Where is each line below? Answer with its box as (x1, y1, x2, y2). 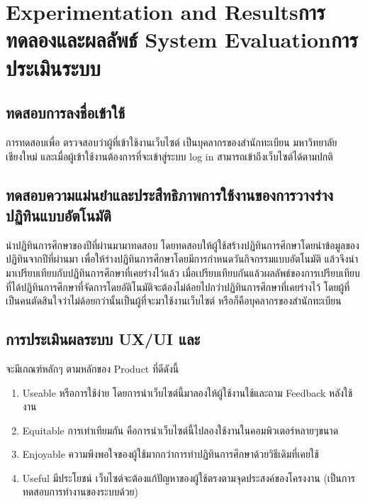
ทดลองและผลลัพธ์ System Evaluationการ (6, 25, 358, 54)
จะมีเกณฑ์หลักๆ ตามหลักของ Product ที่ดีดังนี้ (6, 361, 179, 376)
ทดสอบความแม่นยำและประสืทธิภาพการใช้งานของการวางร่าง (6, 183, 334, 205)
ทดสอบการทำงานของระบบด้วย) (22, 484, 138, 499)
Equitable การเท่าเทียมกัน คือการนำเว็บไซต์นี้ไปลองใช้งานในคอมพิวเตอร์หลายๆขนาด (22, 422, 339, 437)
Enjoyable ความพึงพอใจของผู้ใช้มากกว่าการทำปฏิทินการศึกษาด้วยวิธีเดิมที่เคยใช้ (22, 447, 319, 461)
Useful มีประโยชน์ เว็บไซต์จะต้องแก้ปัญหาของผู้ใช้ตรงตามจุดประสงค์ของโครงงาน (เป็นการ (22, 470, 355, 485)
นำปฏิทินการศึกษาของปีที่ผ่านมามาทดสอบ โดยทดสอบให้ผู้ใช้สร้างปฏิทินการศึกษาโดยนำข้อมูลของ (6, 237, 359, 252)
